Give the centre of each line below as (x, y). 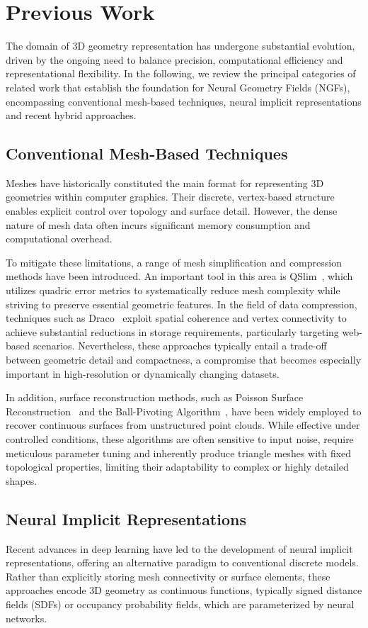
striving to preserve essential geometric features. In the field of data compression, (182, 304)
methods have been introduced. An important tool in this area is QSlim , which (179, 276)
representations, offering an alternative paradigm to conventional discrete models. (182, 562)
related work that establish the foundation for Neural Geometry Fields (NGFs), (178, 87)
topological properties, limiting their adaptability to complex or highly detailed (177, 467)
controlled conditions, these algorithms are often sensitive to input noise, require (180, 438)
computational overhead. (59, 239)
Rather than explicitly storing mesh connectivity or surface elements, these (168, 576)
